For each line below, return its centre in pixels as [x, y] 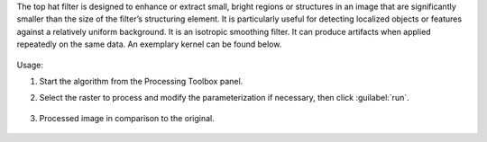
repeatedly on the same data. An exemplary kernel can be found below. [149, 44]
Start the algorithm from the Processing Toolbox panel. [141, 81]
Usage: [30, 65]
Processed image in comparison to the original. [127, 118]
